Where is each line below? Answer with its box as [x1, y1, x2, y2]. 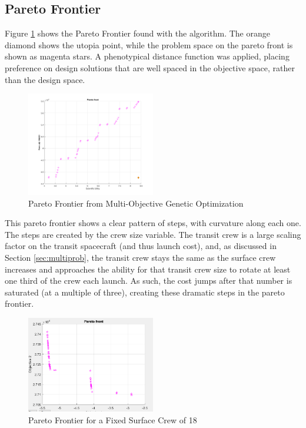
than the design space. [5, 73, 85, 85]
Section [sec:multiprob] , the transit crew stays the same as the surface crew [5, 251, 276, 263]
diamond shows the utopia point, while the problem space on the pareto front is [5, 38, 293, 51]
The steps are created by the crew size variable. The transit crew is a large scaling [5, 228, 301, 240]
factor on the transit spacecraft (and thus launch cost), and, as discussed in [5, 240, 277, 252]
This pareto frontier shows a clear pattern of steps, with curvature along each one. [5, 217, 301, 229]
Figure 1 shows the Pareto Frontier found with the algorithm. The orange [5, 27, 270, 39]
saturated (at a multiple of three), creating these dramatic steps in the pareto [5, 286, 285, 298]
